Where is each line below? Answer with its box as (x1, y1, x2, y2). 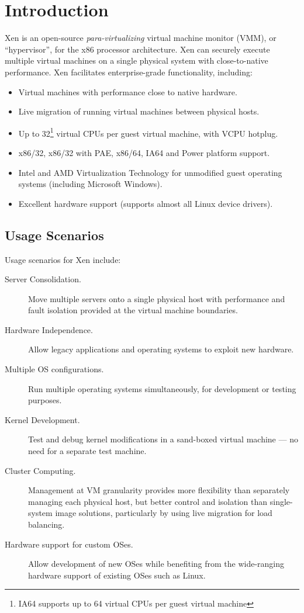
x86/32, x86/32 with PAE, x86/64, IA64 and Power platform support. (18, 146, 270, 158)
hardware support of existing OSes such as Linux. (28, 569, 206, 581)
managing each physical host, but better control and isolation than (28, 495, 268, 507)
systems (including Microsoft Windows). (18, 178, 163, 190)
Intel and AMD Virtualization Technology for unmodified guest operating (18, 166, 282, 178)
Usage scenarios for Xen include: (5, 253, 121, 265)
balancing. (28, 518, 65, 531)
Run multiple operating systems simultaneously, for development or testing (28, 382, 296, 394)
